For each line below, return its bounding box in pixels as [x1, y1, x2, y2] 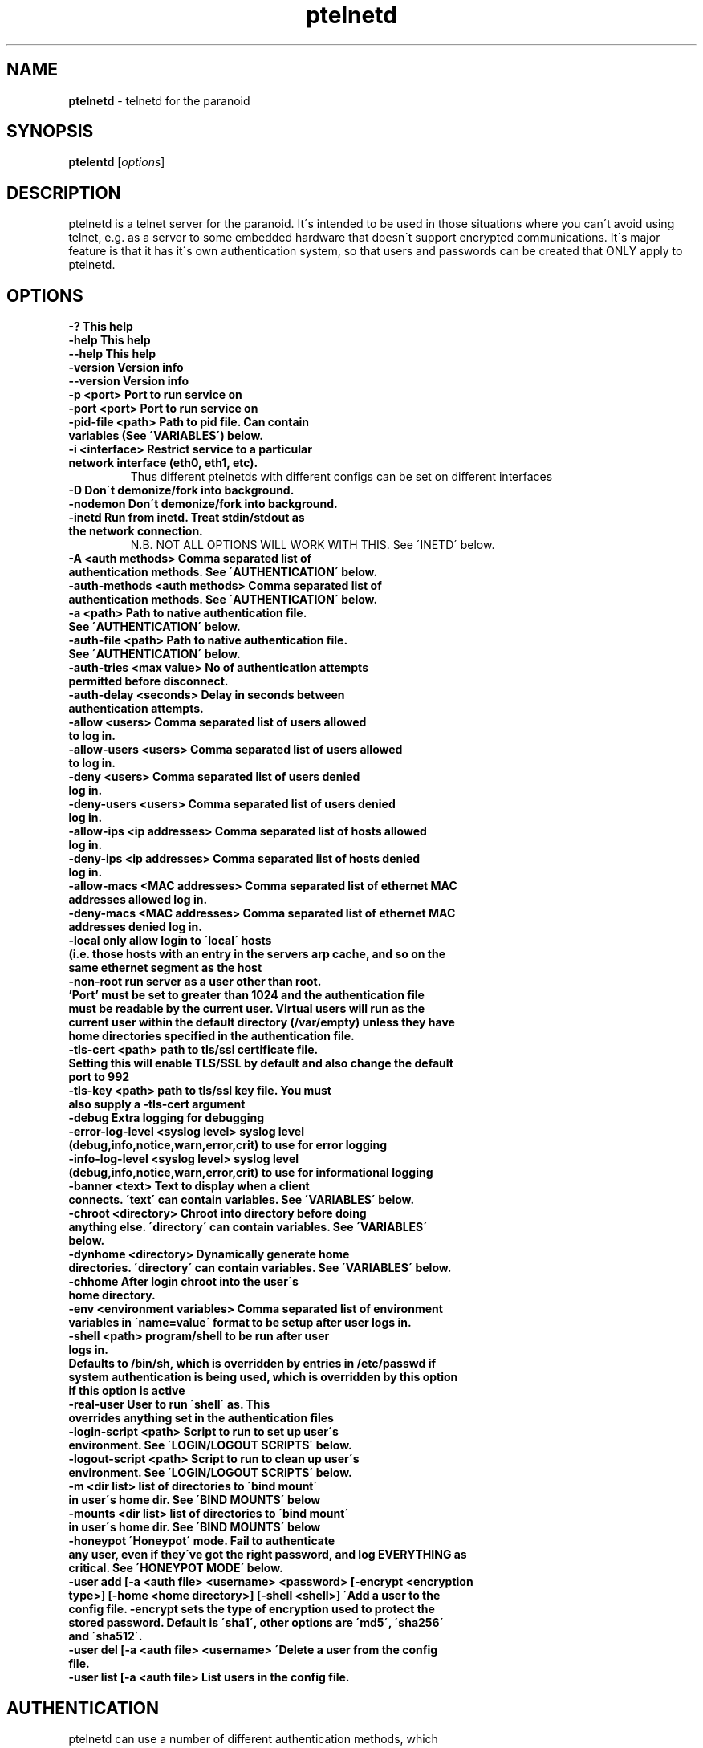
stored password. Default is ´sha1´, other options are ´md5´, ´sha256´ [68, 1616, 444, 1630]
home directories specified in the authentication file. [68, 1029, 355, 1043]
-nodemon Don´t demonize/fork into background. [68, 497, 338, 511]
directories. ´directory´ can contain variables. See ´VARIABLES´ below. [68, 1261, 452, 1275]
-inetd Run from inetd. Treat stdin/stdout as [68, 510, 305, 525]
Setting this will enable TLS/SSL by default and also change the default [68, 1056, 453, 1071]
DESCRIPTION [6, 182, 121, 203]
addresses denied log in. [68, 920, 202, 934]
